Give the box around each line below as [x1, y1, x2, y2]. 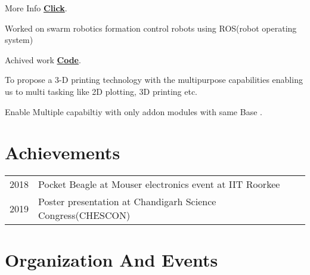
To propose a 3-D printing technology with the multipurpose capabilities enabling [5, 73, 303, 86]
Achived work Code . [5, 53, 81, 66]
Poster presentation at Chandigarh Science [38, 194, 216, 209]
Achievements [5, 140, 120, 165]
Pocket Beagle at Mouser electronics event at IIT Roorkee [38, 177, 280, 191]
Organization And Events [5, 248, 218, 272]
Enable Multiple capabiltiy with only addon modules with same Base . [5, 105, 262, 118]
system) [5, 33, 33, 46]
